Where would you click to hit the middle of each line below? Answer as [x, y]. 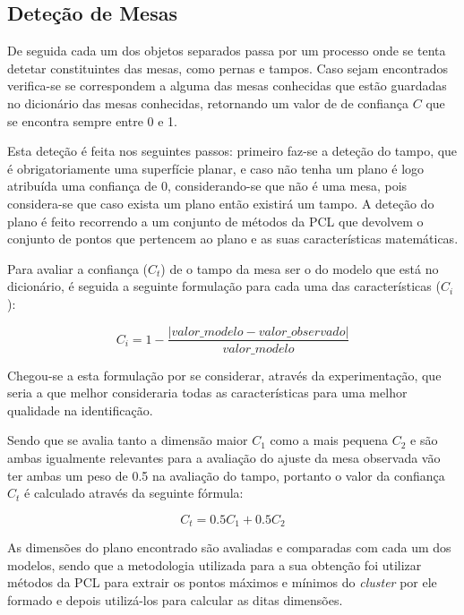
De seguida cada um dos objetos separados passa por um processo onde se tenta [227, 51]
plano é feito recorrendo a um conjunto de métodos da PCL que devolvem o [215, 221]
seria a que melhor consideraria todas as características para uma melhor [207, 393]
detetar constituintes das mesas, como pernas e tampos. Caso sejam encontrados [228, 68]
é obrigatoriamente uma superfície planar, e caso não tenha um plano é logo [216, 168]
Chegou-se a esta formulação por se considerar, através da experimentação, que [224, 375]
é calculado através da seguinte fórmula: [134, 493]
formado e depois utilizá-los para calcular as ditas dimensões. [175, 599]
